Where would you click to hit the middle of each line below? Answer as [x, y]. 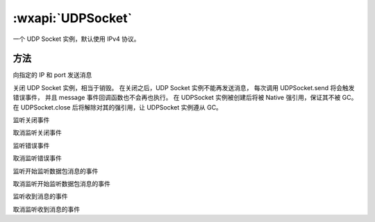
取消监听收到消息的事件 [46, 209]
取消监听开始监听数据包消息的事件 [61, 183]
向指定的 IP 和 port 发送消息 [52, 75]
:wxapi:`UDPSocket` [73, 18]
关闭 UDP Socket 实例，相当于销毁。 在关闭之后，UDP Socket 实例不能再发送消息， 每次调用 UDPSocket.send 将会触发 [184, 87]
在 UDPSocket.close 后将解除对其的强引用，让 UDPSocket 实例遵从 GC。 [117, 107]
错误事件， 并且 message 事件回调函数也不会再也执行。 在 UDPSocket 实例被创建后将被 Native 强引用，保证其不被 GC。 [185, 98]
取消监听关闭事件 [37, 133]
